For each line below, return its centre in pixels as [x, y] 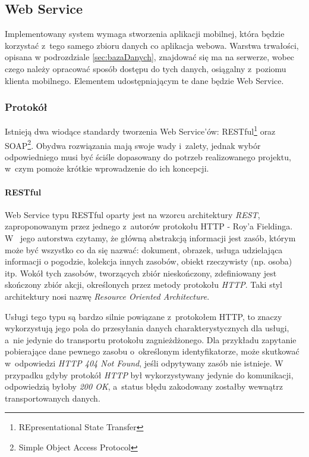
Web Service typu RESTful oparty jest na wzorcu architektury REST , [133, 214]
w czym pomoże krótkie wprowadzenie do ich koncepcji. [107, 168]
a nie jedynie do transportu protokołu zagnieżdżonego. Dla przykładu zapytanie [151, 339]
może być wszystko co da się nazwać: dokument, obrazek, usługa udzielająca [144, 249]
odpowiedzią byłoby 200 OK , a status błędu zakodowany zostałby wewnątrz [144, 386]
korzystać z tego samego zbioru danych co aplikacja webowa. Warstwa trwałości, [152, 45]
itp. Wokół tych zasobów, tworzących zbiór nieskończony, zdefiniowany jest [141, 273]
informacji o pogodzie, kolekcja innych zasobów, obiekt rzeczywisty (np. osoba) [149, 261]
